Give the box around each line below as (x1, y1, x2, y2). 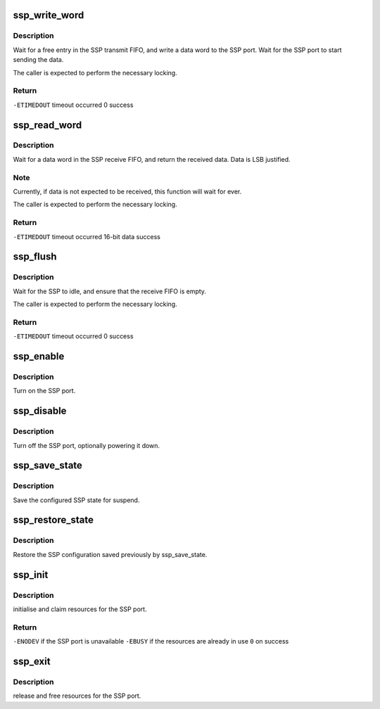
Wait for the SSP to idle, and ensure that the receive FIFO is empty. (13, 287, 207, 295)
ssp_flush (13, 250, 57, 263)
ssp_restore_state (13, 514, 94, 526)
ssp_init (13, 568, 49, 580)
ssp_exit (13, 655, 51, 668)
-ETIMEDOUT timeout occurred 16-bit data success (13, 232, 161, 241)
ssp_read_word (13, 119, 82, 131)
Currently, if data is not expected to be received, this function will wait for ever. (13, 187, 242, 196)
